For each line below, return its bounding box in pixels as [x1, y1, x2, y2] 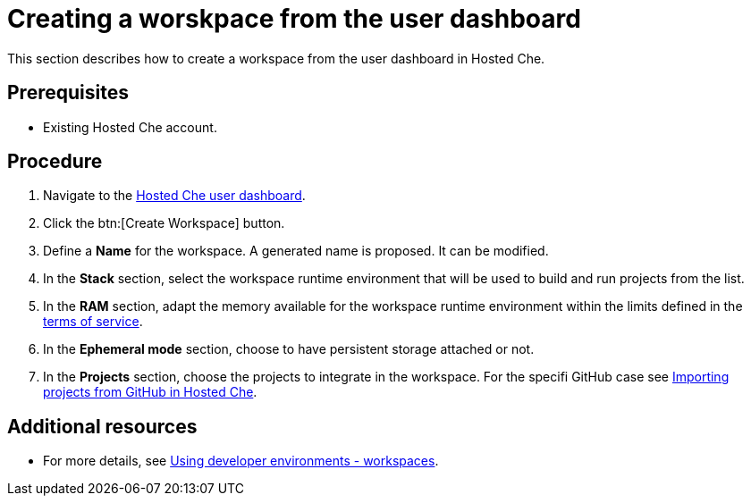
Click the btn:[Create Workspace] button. [43, 215, 285, 231]
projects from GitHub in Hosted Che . [43, 384, 257, 400]
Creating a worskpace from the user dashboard [7, 4, 581, 34]
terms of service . [43, 314, 143, 330]
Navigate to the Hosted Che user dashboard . [43, 188, 306, 204]
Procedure [7, 150, 103, 173]
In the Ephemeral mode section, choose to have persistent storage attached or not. [43, 341, 535, 357]
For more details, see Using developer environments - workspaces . [43, 453, 439, 469]
